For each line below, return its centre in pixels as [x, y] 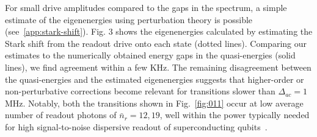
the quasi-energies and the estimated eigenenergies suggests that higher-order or [155, 79]
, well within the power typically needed [235, 115]
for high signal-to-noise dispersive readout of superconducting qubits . [136, 126]
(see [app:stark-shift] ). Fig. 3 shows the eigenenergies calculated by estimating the [159, 31]
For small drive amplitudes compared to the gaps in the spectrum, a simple [146, 7]
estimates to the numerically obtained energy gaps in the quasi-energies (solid [150, 55]
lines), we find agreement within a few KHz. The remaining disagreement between [158, 67]
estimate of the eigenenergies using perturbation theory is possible [129, 19]
